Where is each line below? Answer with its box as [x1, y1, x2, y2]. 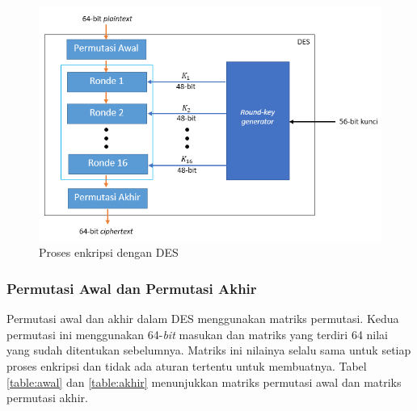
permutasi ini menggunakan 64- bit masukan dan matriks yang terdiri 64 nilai [6, 325, 388, 342]
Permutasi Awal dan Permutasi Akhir [6, 278, 257, 298]
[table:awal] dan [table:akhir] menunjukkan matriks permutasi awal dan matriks [6, 373, 402, 390]
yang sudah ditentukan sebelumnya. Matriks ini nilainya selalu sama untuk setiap [6, 342, 411, 359]
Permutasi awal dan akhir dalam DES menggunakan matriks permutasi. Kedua [6, 310, 399, 327]
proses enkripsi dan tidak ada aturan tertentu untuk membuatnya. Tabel [6, 357, 367, 374]
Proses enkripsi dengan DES [39, 244, 179, 261]
